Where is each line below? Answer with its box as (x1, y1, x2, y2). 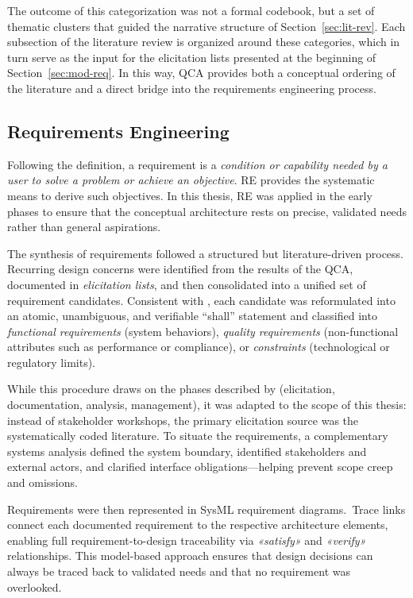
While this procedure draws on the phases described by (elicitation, (7, 380, 335, 397)
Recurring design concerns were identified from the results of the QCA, (7, 260, 353, 277)
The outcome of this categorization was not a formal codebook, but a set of (7, 2, 375, 18)
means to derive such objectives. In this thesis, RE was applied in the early (7, 187, 372, 203)
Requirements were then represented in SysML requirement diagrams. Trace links (7, 500, 406, 517)
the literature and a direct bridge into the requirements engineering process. (7, 79, 376, 96)
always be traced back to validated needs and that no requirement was (7, 563, 350, 580)
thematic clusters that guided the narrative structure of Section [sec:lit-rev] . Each (7, 17, 406, 34)
